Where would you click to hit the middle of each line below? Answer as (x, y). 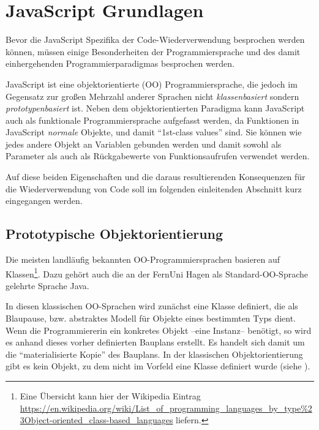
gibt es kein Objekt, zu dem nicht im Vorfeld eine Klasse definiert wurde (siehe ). (158, 366)
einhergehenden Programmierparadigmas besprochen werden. (120, 63)
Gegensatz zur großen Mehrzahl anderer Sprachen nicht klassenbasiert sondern (152, 96)
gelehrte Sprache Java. (47, 285)
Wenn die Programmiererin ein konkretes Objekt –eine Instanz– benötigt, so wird (159, 330)
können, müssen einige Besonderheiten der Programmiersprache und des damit (153, 51)
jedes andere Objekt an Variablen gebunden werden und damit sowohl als (144, 144)
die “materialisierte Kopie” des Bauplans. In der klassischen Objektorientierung (154, 354)
